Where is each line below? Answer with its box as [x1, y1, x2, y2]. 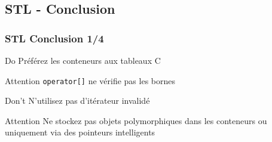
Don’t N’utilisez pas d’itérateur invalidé [5, 94, 150, 107]
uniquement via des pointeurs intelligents [5, 126, 155, 138]
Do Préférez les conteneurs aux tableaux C [5, 54, 161, 66]
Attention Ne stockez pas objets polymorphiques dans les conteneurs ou [5, 114, 267, 126]
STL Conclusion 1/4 [5, 30, 104, 45]
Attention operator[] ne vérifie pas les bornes [5, 74, 176, 87]
